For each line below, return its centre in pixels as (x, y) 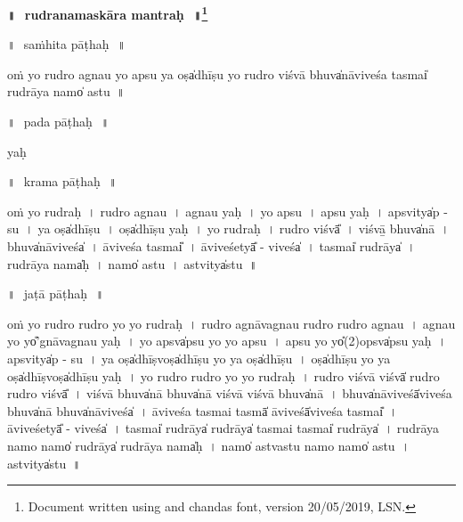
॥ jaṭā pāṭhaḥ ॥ (56, 294)
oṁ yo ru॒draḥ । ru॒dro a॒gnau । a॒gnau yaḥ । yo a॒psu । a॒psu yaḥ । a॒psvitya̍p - (227, 211)
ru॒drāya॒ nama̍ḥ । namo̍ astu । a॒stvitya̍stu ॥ (133, 263)
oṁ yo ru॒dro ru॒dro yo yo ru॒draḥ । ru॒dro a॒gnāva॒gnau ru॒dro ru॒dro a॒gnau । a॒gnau (231, 323)
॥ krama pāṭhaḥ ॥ (62, 181)
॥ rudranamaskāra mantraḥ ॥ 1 (108, 13)
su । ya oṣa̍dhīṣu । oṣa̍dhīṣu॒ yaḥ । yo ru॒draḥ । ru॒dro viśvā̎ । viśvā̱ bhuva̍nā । (228, 228)
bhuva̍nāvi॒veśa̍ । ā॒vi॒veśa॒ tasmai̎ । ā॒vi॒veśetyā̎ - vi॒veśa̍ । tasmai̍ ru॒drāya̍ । (211, 246)
